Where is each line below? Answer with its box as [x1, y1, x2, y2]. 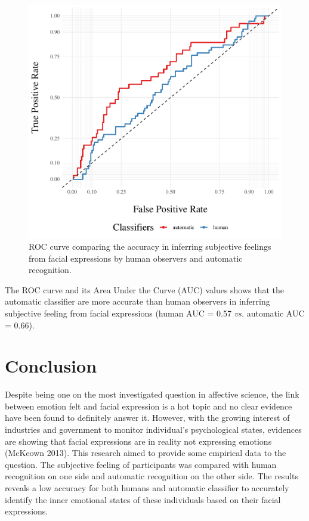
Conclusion [5, 353, 97, 378]
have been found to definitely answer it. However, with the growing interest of [5, 411, 290, 424]
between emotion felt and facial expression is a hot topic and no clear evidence [5, 399, 292, 412]
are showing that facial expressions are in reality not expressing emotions [5, 435, 272, 447]
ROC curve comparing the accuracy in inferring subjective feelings [29, 240, 271, 252]
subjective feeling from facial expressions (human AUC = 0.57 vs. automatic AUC [5, 306, 305, 319]
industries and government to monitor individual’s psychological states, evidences [5, 423, 302, 436]
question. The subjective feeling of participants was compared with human [5, 458, 277, 470]
